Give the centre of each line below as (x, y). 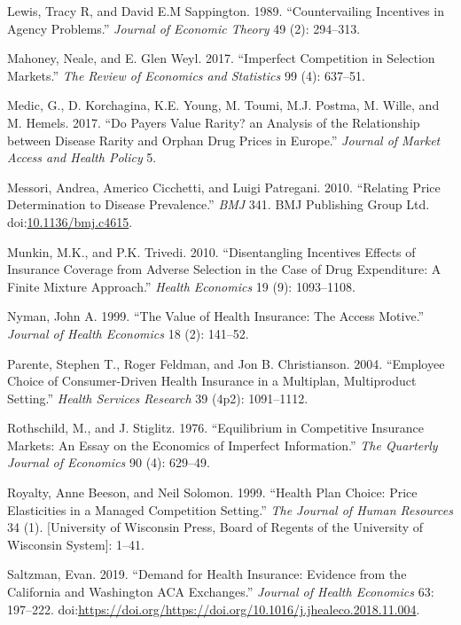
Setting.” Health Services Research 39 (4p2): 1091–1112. (158, 398)
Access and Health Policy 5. (82, 157)
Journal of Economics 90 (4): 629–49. (109, 462)
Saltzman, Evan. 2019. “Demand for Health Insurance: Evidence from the (207, 574)
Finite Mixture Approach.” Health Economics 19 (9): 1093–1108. (181, 286)
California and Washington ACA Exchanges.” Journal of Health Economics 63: (221, 592)
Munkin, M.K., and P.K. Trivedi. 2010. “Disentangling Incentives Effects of (211, 251)
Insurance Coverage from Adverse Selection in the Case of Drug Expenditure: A (224, 269)
